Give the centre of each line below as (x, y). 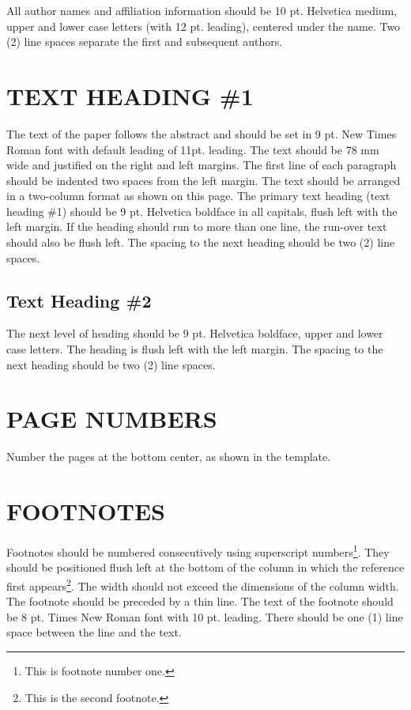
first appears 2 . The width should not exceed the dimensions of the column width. (203, 584)
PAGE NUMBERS (112, 419)
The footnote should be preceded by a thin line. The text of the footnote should (200, 601)
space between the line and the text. (94, 632)
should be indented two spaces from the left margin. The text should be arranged (204, 180)
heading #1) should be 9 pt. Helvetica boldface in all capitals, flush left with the (202, 211)
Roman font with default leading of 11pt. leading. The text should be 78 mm (193, 149)
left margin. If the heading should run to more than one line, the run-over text (197, 227)
